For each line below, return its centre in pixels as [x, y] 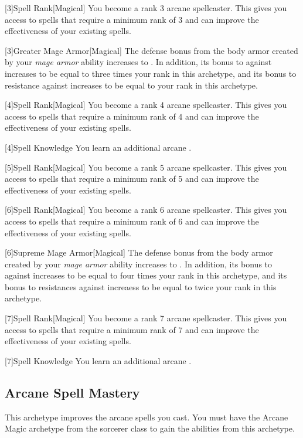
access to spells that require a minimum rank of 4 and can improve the [132, 116]
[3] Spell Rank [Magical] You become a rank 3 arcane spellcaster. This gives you [146, 8]
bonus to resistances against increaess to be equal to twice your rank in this [141, 286]
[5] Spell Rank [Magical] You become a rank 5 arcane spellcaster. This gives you [146, 167]
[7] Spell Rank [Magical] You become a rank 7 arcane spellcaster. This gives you [146, 318]
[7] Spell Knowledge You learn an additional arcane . [98, 360]
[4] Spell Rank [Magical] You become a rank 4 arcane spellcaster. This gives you [146, 105]
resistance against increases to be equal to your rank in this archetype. [131, 85]
